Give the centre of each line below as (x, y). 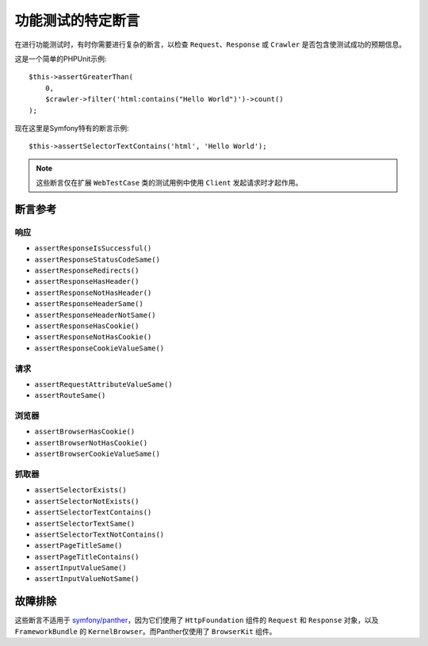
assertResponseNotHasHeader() (93, 292)
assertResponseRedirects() (87, 271)
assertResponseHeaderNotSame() (95, 315)
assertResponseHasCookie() (87, 326)
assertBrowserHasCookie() (85, 432)
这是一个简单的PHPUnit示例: (61, 59)
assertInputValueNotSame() (87, 579)
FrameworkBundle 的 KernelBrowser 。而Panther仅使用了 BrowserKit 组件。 (145, 631)
